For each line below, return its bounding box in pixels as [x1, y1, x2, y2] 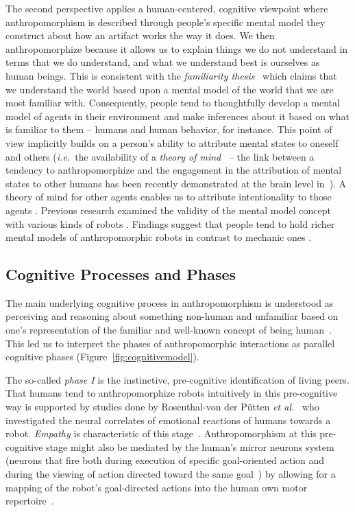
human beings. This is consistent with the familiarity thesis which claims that [5, 68, 337, 82]
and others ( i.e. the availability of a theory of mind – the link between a [5, 149, 315, 163]
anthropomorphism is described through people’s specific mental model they [5, 14, 326, 29]
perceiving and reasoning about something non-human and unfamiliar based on [5, 309, 339, 323]
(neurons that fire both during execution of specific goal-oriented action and [5, 453, 325, 467]
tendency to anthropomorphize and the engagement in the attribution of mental [5, 163, 342, 177]
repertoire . [5, 493, 54, 508]
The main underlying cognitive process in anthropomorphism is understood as [5, 295, 334, 310]
